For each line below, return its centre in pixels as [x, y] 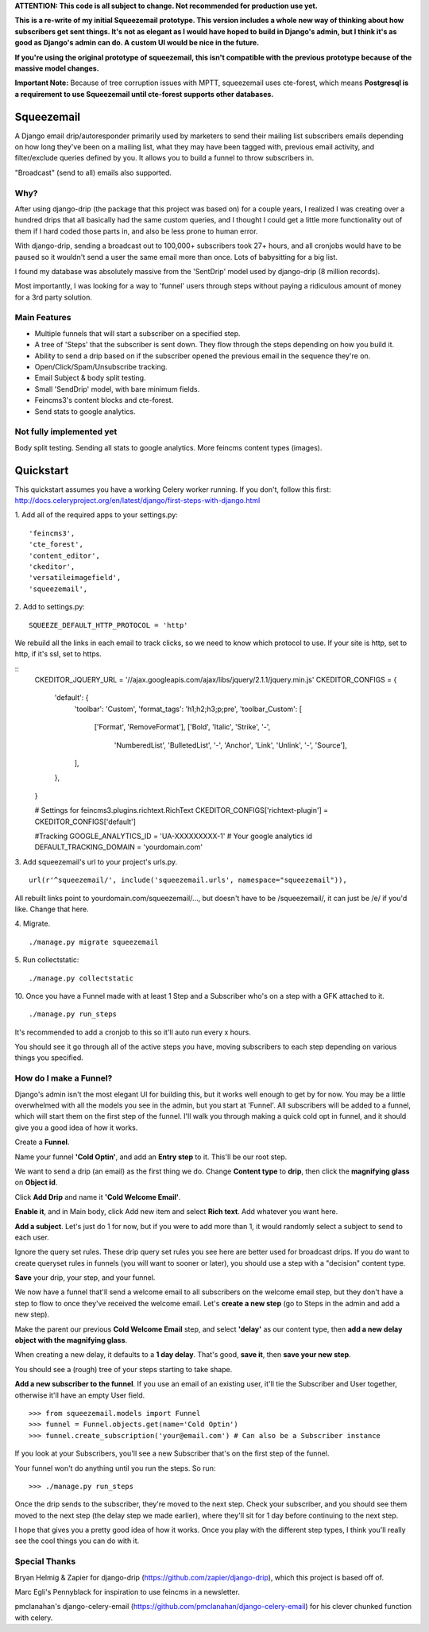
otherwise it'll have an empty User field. [80, 1395]
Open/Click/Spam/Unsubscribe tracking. [101, 367]
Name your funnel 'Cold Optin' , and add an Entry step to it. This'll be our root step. [151, 1157]
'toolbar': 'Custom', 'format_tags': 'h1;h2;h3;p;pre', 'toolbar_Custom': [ [188, 709]
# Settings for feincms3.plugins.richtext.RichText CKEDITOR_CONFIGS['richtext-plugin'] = [182, 810]
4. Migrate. [33, 924]
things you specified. [49, 1058]
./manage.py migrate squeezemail [94, 942]
